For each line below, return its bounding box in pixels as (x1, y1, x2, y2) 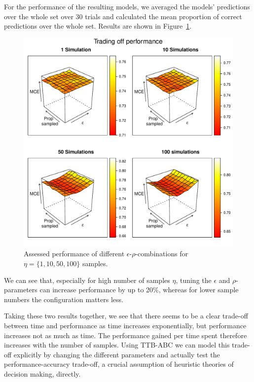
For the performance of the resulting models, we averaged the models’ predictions (4, 1, 250, 11)
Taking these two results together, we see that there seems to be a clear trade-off (4, 311, 248, 321)
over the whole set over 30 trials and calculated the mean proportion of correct (4, 11, 242, 21)
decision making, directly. (4, 368, 81, 379)
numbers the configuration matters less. (4, 294, 123, 304)
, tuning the (176, 275, 212, 285)
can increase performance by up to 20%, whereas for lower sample (39, 284, 239, 295)
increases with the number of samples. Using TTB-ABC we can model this (4, 340, 230, 350)
